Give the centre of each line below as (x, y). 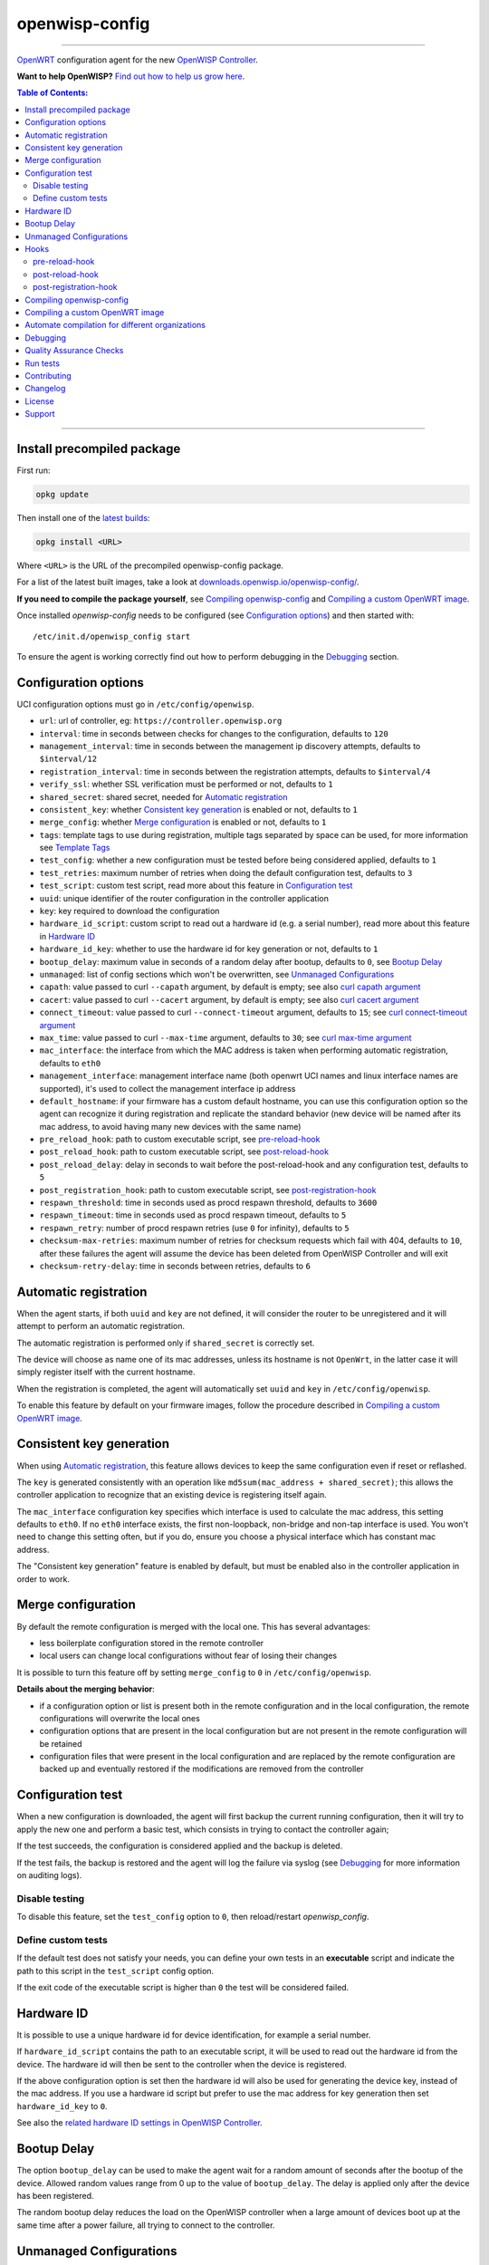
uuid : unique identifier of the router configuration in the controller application (184, 898)
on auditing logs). (49, 1875)
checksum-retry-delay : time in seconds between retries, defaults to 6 (175, 1266)
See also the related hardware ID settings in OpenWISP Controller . (139, 2123)
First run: (34, 470)
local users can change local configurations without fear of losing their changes (188, 1656)
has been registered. (55, 2195)
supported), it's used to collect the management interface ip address (168, 1088)
